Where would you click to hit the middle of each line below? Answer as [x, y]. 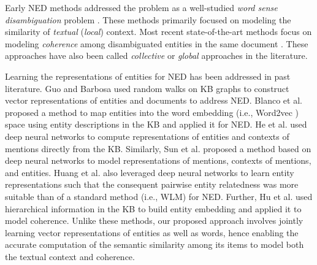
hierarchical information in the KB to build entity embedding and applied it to [153, 208]
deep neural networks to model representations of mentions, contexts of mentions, [158, 160]
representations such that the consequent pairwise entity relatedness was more [152, 184]
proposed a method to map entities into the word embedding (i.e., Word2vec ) [152, 112]
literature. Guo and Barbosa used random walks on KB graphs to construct [147, 88]
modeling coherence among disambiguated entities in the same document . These [157, 43]
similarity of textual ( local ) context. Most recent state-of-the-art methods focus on [158, 32]
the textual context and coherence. [70, 256]
